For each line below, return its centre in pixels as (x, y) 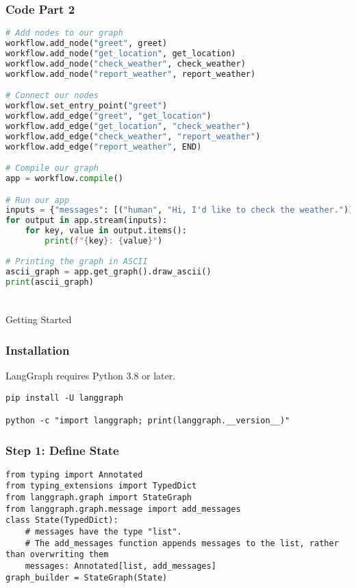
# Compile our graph (52, 168)
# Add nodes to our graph (64, 33)
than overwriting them (57, 555)
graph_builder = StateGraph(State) (87, 577)
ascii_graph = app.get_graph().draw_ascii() (109, 271)
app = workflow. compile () (64, 179)
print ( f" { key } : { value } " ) (104, 241)
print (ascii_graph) (50, 282)
